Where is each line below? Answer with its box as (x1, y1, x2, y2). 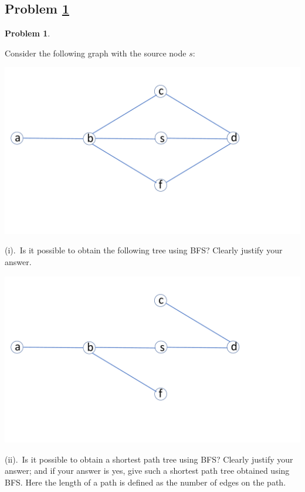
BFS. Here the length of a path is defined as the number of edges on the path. (5, 476, 286, 488)
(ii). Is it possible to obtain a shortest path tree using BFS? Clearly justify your (5, 453, 293, 465)
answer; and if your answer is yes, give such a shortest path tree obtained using (5, 464, 290, 477)
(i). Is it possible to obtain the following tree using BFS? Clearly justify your (5, 244, 283, 256)
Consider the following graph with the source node (5, 46, 187, 59)
